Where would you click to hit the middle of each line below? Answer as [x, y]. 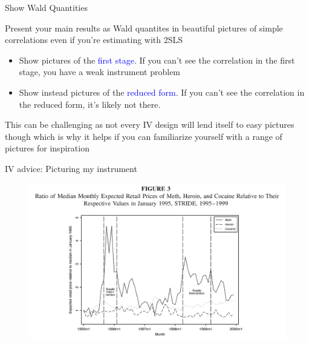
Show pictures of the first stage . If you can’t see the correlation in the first [157, 60]
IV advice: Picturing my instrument [71, 168]
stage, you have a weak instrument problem [100, 72]
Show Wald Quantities [46, 7]
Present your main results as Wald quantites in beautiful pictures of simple [144, 28]
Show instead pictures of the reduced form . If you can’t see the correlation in [162, 92]
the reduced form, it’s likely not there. [90, 104]
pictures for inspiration [47, 148]
